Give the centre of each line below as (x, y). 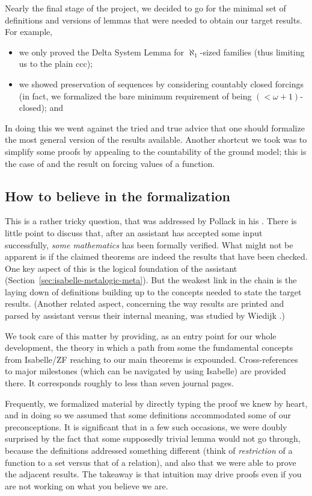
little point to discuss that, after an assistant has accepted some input (134, 232)
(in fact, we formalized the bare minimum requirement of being (135, 96)
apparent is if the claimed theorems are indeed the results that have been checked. (156, 256)
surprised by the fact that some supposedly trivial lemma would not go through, (153, 438)
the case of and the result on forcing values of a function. (110, 163)
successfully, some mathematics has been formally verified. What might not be (149, 244)
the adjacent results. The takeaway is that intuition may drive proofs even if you (153, 474)
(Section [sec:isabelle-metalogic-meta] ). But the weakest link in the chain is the (151, 280)
